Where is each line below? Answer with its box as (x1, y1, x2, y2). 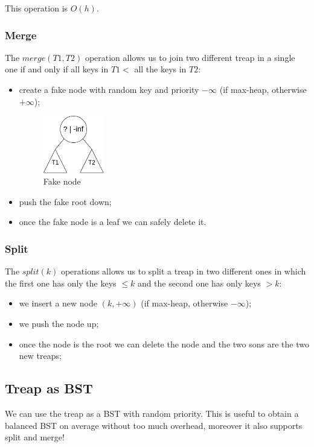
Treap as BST (5, 379, 93, 398)
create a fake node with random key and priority (19, 83, 199, 95)
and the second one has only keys (137, 276, 261, 289)
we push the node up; (19, 317, 99, 330)
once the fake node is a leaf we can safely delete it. (19, 215, 207, 228)
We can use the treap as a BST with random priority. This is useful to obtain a (5, 407, 299, 420)
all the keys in (134, 63, 187, 75)
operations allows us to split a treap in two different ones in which (60, 265, 306, 277)
